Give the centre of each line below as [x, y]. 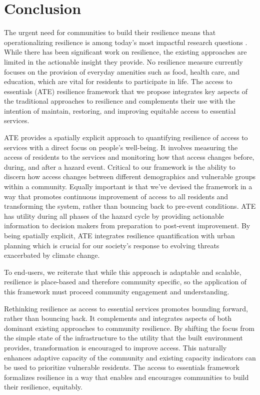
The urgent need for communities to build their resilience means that [110, 32]
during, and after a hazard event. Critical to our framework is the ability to [120, 166]
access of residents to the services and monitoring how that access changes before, [129, 157]
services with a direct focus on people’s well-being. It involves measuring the [121, 147]
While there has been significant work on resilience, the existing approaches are [125, 52]
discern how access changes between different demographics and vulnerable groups [130, 176]
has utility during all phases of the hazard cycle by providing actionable [114, 216]
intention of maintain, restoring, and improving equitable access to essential [120, 110]
